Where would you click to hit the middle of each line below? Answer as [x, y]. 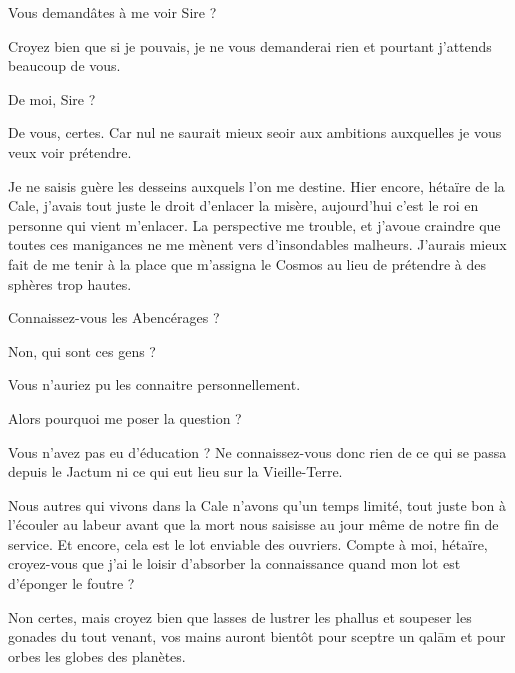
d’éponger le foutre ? [71, 583]
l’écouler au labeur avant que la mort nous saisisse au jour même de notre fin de [253, 524]
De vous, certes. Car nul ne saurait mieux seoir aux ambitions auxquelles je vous [255, 132]
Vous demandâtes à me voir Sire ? [112, 12]
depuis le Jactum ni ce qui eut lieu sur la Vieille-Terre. [175, 471]
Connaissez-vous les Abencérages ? [114, 317]
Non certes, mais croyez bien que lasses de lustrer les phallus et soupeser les [240, 616]
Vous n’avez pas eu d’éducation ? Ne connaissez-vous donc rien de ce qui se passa [257, 451]
